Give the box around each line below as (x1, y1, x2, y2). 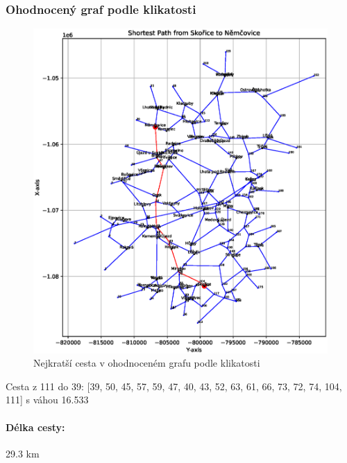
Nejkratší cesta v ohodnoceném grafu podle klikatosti (33, 356, 260, 370)
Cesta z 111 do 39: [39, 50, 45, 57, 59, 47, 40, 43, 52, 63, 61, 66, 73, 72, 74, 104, (6, 378, 342, 393)
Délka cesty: (6, 419, 65, 434)
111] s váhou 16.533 (6, 392, 89, 407)
